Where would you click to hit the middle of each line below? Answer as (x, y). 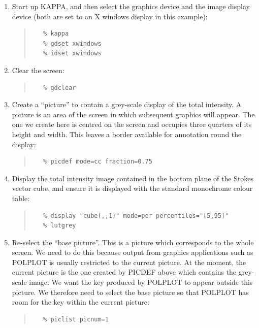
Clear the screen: (38, 70)
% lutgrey (60, 226)
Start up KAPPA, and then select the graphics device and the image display (131, 6)
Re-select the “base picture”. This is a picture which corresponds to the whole (133, 242)
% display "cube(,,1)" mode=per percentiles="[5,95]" (136, 216)
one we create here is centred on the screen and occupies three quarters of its (132, 124)
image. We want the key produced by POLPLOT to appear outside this (141, 282)
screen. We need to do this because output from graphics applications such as (133, 252)
